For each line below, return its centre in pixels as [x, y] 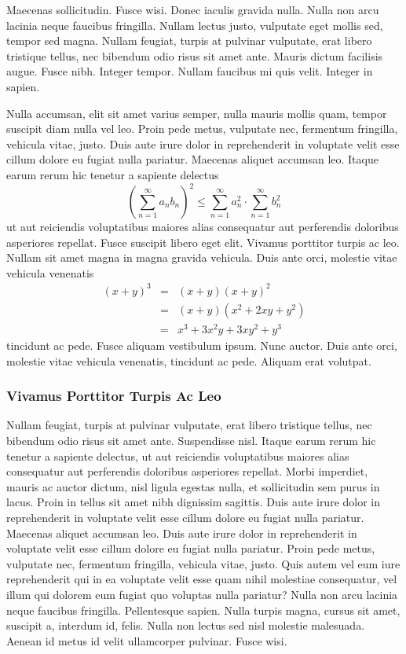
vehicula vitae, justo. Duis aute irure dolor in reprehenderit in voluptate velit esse [203, 143]
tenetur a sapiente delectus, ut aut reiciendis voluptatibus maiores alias [178, 456]
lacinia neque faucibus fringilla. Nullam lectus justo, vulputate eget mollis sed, [195, 25]
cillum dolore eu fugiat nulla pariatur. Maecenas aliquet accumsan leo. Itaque [192, 159]
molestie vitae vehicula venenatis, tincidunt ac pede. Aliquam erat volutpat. [189, 360]
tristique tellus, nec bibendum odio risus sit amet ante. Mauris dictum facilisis [195, 55]
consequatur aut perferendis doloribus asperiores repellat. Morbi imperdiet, [187, 471]
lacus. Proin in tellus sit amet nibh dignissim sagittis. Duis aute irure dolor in [194, 502]
